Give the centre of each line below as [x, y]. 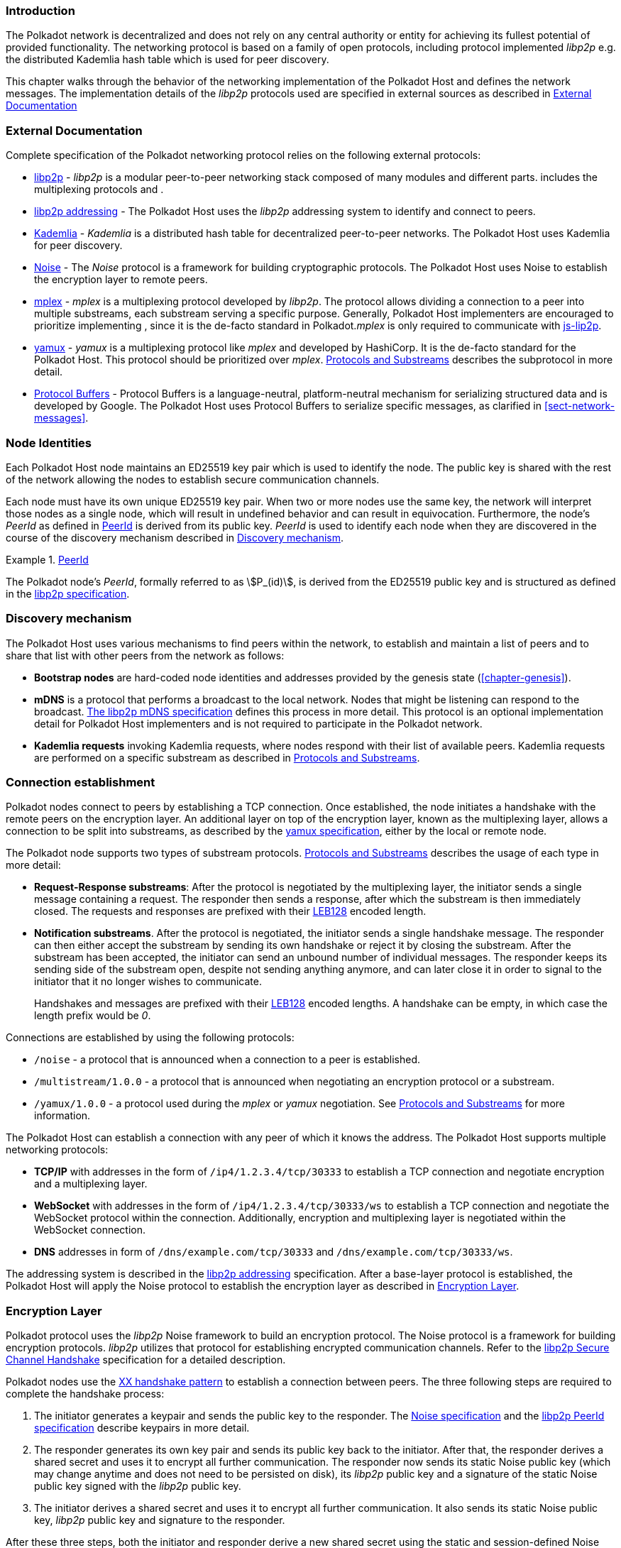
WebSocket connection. [90, 1230]
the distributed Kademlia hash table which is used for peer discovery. [167, 60]
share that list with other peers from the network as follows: [145, 655]
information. [62, 1116]
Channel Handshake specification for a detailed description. [146, 1360]
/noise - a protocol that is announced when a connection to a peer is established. [227, 1060]
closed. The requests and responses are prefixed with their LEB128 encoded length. [230, 911]
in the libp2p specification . [68, 593]
